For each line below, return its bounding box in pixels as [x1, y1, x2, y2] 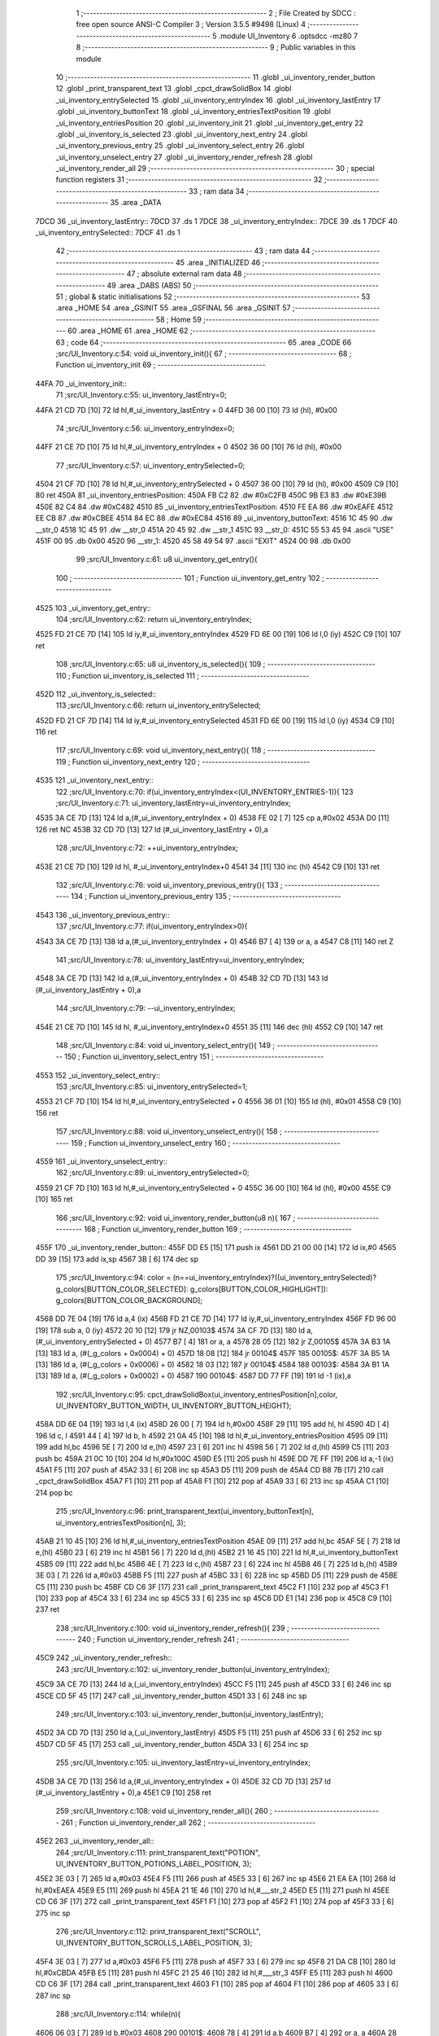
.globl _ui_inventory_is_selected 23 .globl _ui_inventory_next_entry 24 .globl [55, 129, 308, 138]
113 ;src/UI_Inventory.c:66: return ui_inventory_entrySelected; [55, 700, 262, 710]
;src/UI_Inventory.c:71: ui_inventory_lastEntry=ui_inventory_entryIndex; [55, 798, 292, 808]
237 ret [35, 1604, 60, 1614]
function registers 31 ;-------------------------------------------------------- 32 [55, 175, 323, 185]
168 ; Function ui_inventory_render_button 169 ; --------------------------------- [84, 1224, 352, 1234]
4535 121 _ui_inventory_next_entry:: [35, 775, 154, 785]
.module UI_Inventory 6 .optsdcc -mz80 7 [218, 31, 358, 41]
